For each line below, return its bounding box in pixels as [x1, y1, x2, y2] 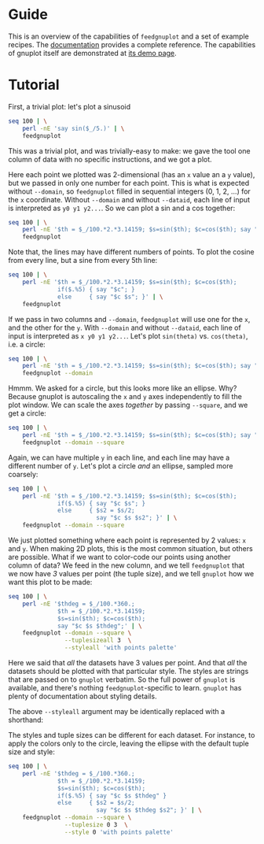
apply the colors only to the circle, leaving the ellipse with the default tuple [8, 738, 249, 748]
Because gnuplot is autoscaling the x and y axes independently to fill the [8, 392, 242, 402]
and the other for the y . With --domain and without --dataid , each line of [8, 323, 241, 332]
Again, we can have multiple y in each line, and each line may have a [8, 453, 230, 462]
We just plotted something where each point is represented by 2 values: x [8, 535, 246, 545]
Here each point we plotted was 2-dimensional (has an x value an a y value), [8, 169, 255, 179]
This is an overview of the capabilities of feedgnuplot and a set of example [8, 31, 249, 41]
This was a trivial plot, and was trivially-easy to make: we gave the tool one [8, 146, 251, 155]
